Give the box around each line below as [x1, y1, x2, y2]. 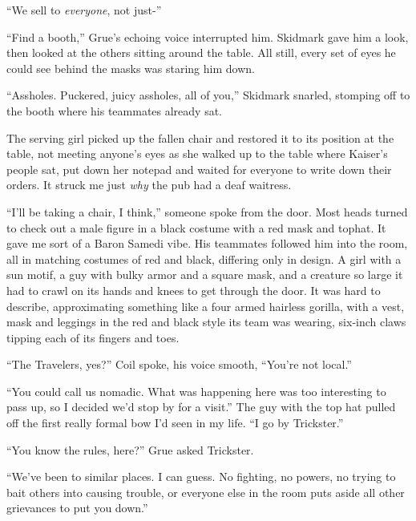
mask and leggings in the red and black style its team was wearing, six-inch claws [6, 313, 406, 330]
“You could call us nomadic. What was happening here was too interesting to [6, 382, 386, 399]
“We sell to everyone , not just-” [6, 2, 162, 18]
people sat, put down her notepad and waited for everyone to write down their [6, 160, 392, 177]
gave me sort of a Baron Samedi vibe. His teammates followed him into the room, [6, 235, 408, 252]
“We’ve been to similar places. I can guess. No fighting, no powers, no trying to [6, 468, 396, 485]
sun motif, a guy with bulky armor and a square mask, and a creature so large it [6, 266, 403, 283]
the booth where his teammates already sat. [6, 102, 223, 119]
